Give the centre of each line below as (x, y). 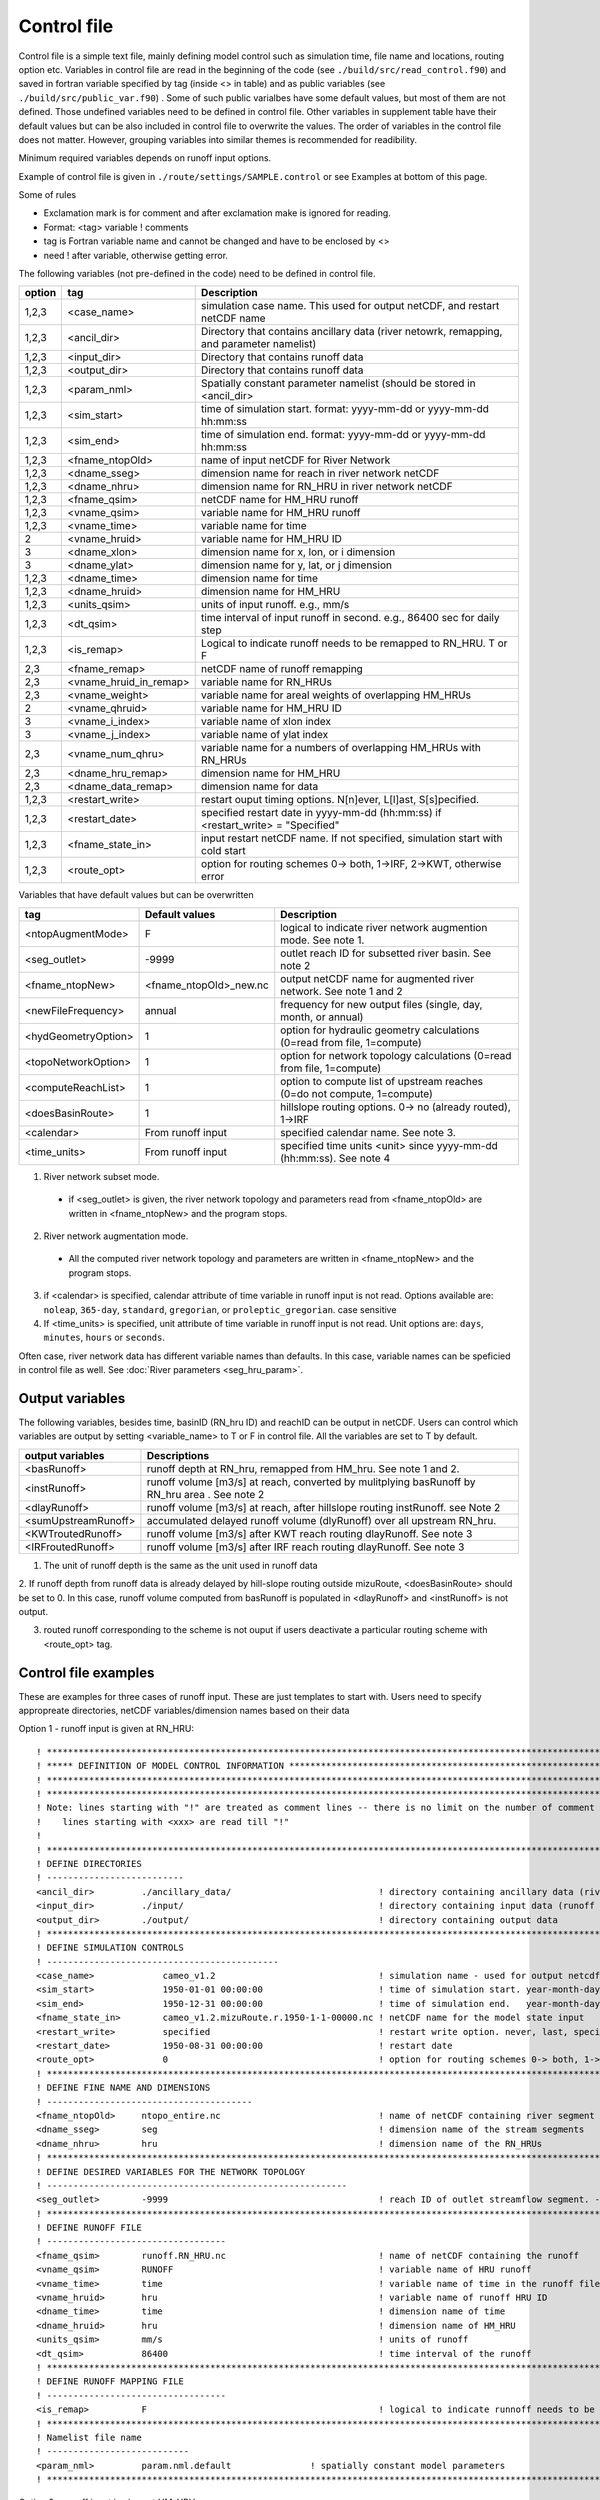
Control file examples (86, 1672)
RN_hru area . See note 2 (205, 1494)
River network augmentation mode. (116, 1236)
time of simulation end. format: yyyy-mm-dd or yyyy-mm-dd (343, 435)
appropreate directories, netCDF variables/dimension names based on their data (184, 1711)
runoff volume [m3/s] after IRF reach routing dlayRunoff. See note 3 (305, 1547)
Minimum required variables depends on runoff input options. (145, 158)
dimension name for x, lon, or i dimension (298, 552)
